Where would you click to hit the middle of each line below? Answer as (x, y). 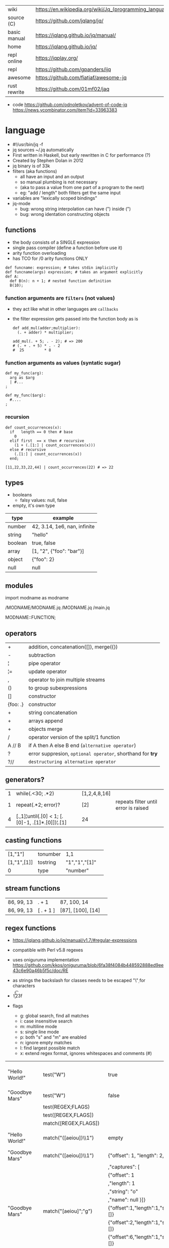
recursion (17, 417)
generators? (25, 780)
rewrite (16, 92)
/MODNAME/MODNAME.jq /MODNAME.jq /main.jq (58, 608)
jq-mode (21, 203)
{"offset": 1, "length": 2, (136, 1155)
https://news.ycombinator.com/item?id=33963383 (65, 110)
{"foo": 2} (43, 560)
